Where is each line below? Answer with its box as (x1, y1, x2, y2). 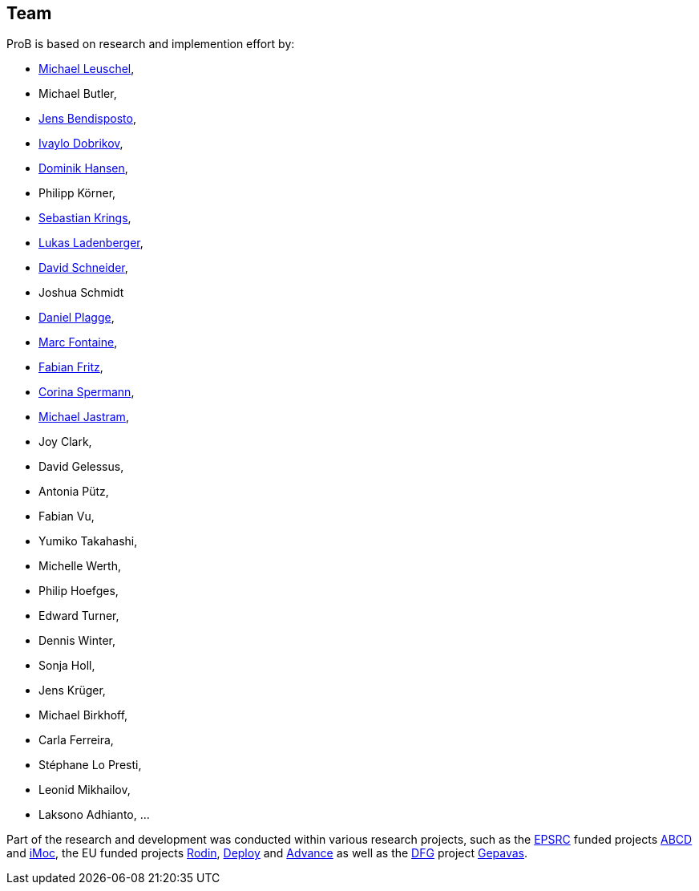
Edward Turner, (38, 609, 119, 623)
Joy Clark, (38, 435, 92, 449)
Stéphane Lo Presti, (38, 758, 142, 772)
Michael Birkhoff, (38, 708, 128, 723)
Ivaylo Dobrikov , (38, 136, 123, 151)
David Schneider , (38, 261, 128, 275)
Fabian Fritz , (38, 360, 103, 375)
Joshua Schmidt (38, 286, 124, 300)
